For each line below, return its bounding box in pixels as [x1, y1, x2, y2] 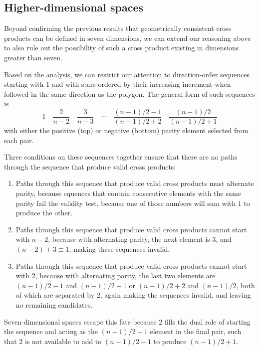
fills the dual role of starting [165, 316, 251, 327]
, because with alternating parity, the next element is [48, 234, 210, 244]
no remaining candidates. [15, 299, 93, 310]
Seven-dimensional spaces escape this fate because [4, 316, 157, 327]
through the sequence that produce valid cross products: [4, 161, 176, 172]
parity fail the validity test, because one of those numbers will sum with [15, 197, 236, 208]
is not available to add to [25, 336, 102, 346]
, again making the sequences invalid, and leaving [100, 290, 251, 300]
